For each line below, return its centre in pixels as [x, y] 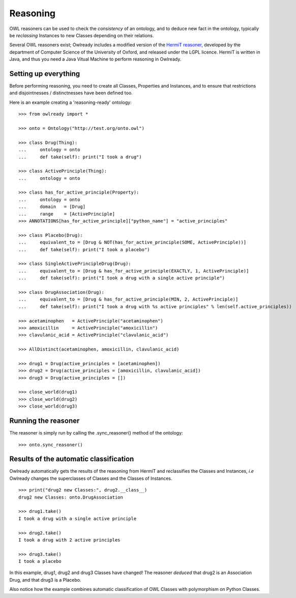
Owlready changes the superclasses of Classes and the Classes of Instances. [91, 478]
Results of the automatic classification [72, 459]
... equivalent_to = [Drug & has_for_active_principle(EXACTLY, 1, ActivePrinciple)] [134, 271]
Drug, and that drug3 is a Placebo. [45, 580]
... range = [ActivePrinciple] [67, 214]
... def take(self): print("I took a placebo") [84, 249]
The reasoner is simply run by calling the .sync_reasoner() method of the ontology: [96, 433]
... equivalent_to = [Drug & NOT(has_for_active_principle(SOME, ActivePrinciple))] [132, 242]
